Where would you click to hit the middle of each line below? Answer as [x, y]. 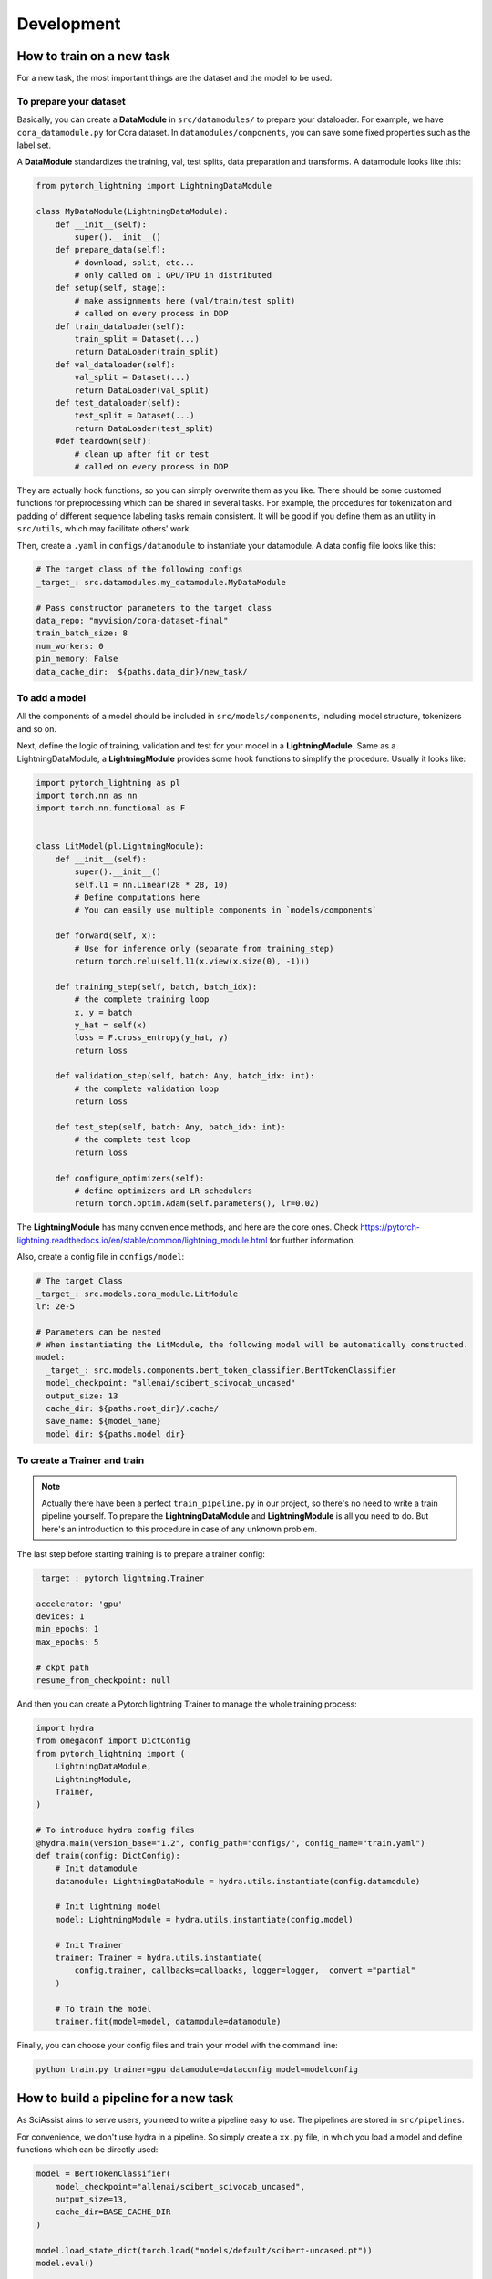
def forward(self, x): [106, 936]
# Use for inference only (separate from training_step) [204, 949]
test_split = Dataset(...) [134, 416]
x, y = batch [103, 1012]
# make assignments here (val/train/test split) [185, 300]
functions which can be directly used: [87, 2150]
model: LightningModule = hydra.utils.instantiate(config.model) [204, 1919]
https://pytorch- [390, 1227]
